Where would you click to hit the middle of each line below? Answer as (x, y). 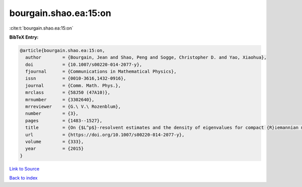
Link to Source (24, 168)
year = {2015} (55, 149)
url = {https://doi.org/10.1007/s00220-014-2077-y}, (105, 135)
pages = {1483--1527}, (64, 121)
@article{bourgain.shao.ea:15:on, (62, 50)
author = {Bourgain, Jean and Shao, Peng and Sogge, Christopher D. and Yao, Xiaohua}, (146, 57)
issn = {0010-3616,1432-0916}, (76, 78)
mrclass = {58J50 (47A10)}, (68, 92)
